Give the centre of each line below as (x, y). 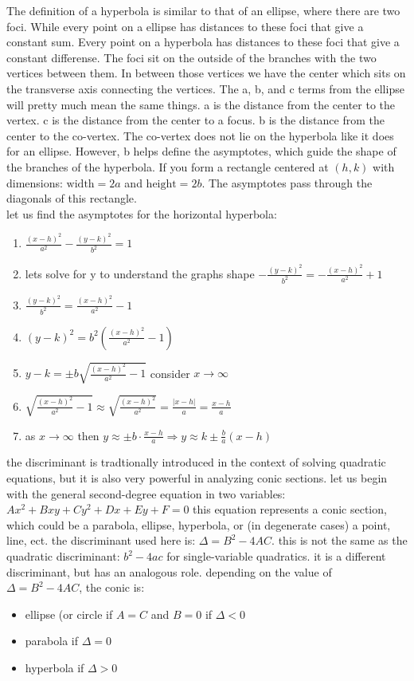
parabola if (51, 641)
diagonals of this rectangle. (72, 198)
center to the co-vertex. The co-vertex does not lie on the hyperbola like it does (200, 135)
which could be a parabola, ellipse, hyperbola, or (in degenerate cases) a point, (199, 524)
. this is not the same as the (340, 540)
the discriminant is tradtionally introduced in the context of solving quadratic (196, 462)
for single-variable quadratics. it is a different (276, 556)
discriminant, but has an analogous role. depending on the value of (169, 571)
